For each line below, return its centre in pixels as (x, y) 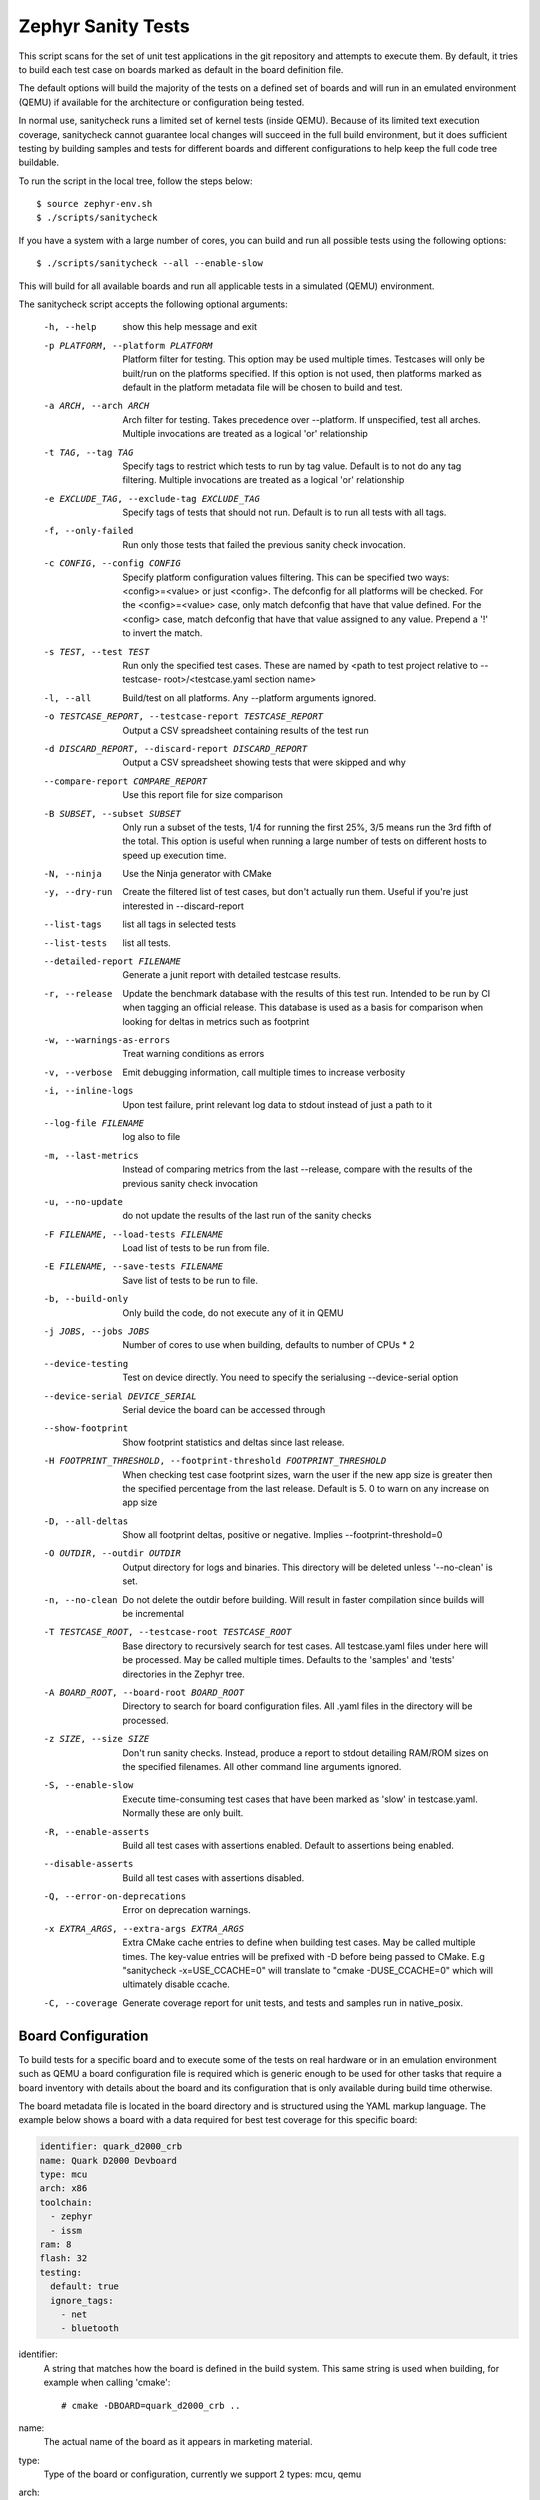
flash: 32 (63, 2258)
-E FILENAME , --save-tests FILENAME (133, 1266)
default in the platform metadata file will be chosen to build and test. (263, 387)
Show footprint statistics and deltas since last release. (233, 1442)
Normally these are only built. (183, 1813)
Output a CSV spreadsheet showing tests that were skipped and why (264, 762)
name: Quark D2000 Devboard (108, 2160)
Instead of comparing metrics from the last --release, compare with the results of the (297, 1169)
